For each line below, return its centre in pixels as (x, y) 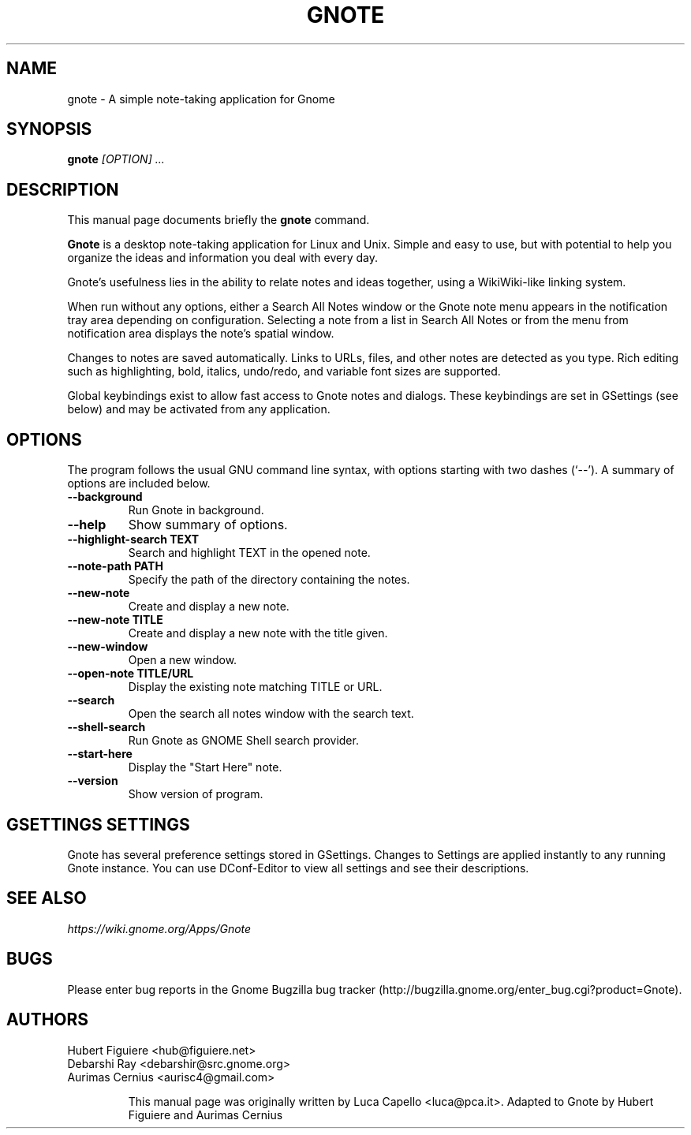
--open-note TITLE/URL (131, 674)
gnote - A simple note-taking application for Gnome (201, 99)
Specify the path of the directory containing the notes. (269, 580)
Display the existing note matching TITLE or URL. (255, 687)
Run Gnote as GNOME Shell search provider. (243, 741)
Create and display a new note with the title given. (258, 633)
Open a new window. (183, 660)
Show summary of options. (208, 525)
